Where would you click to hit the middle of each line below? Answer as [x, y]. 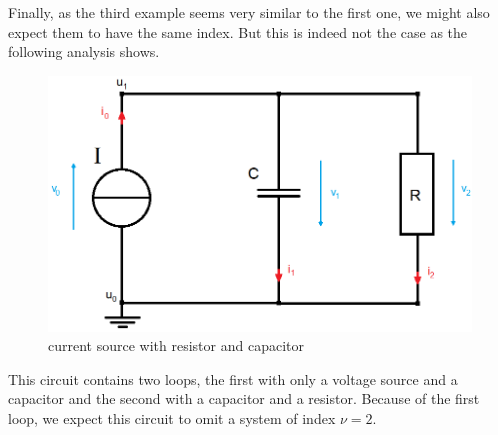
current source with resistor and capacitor [176, 345]
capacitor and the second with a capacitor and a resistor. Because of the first [244, 398]
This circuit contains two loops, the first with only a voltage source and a [233, 378]
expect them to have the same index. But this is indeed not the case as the [238, 31]
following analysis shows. [84, 51]
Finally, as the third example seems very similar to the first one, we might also [249, 12]
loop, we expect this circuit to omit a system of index [172, 418]
